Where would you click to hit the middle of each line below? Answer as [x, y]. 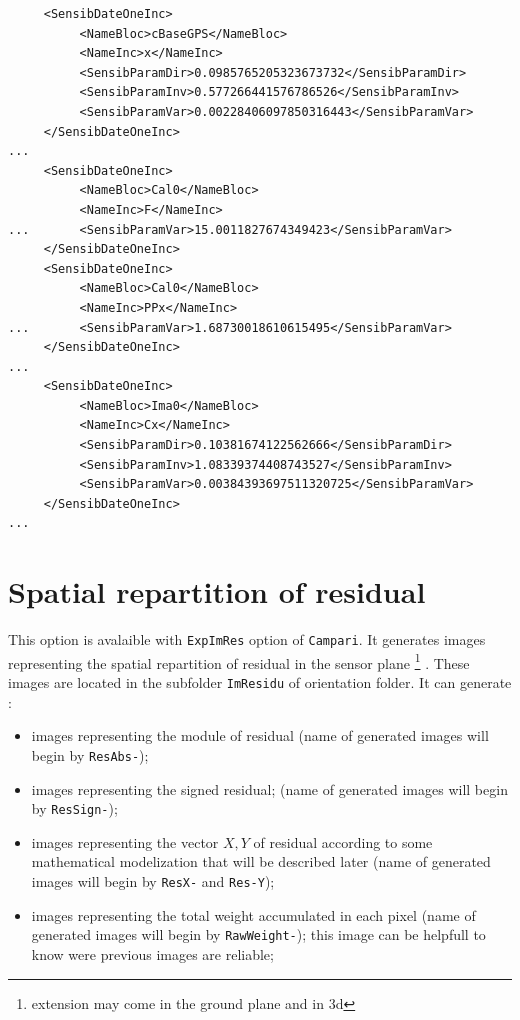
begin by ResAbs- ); [90, 754]
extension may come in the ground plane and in [177, 1002]
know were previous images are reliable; [152, 953]
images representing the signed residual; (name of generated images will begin [269, 788]
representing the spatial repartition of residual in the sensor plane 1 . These [239, 661]
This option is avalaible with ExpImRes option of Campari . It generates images [247, 639]
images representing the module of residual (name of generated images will [260, 735]
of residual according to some [343, 841]
